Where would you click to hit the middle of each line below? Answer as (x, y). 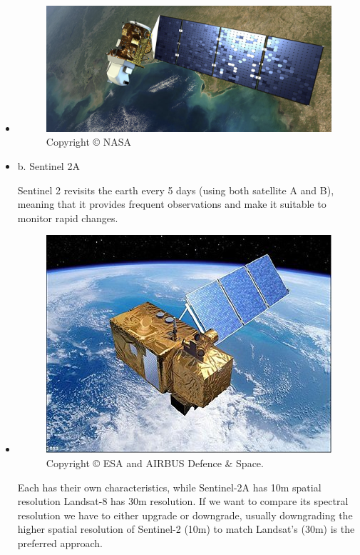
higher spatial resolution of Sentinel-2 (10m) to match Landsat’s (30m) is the (186, 529)
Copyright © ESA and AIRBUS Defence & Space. (155, 462)
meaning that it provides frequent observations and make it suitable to (172, 204)
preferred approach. (60, 542)
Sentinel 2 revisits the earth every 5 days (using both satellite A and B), (176, 190)
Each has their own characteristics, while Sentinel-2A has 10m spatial (169, 487)
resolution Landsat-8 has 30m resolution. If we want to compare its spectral (183, 501)
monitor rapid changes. (68, 217)
